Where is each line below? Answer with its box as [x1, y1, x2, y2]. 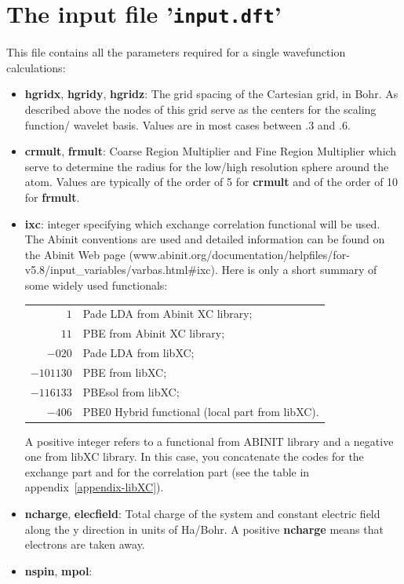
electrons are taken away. [24, 536, 145, 553]
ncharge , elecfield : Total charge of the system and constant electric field [24, 506, 380, 521]
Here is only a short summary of [221, 261, 377, 278]
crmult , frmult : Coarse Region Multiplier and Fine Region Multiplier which [24, 143, 397, 159]
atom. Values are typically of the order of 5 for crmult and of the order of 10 [24, 173, 399, 190]
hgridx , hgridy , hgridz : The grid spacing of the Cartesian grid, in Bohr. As [24, 86, 399, 102]
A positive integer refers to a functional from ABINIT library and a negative [24, 433, 394, 449]
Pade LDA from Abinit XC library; [82, 305, 253, 322]
